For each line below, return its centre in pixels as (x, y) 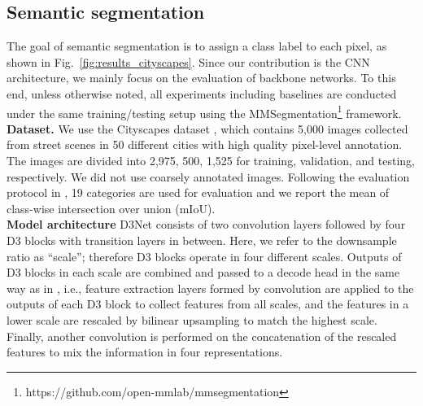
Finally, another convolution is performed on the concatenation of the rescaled (202, 336)
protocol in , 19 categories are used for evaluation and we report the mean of (198, 192)
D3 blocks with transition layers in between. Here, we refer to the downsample (202, 240)
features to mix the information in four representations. (145, 352)
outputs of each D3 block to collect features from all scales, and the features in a (208, 304)
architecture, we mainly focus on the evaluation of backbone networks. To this (201, 78)
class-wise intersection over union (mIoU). (111, 208)
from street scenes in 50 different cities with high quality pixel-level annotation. (205, 144)
